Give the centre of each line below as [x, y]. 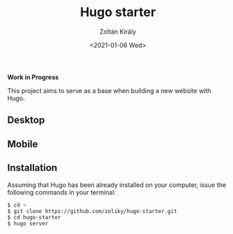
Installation [32, 168]
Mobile [23, 144]
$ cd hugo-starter [34, 217]
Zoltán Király [118, 32]
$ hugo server [28, 223]
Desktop [26, 120]
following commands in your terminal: [62, 192]
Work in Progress [33, 77]
